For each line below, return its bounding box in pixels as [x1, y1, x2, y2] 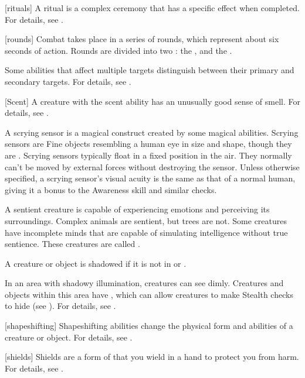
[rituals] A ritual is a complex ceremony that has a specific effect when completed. [5, 2, 300, 13]
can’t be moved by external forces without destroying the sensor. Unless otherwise [5, 160, 300, 173]
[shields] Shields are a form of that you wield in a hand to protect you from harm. [5, 350, 299, 363]
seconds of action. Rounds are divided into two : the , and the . [5, 44, 232, 56]
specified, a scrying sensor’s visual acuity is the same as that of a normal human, [5, 172, 296, 184]
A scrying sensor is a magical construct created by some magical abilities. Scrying [5, 126, 299, 138]
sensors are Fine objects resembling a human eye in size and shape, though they [5, 138, 292, 150]
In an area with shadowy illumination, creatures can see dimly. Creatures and [5, 277, 284, 289]
